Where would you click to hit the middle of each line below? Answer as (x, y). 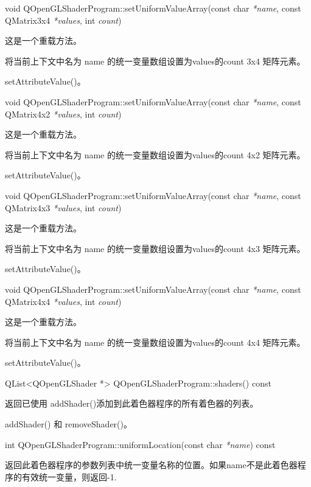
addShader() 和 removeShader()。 (68, 424)
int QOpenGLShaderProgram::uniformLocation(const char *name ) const (140, 444)
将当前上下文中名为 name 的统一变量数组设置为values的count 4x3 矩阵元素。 (155, 248)
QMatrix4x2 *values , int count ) (63, 114)
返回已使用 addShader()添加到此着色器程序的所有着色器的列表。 (132, 403)
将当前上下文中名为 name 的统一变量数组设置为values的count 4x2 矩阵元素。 (155, 154)
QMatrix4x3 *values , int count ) (63, 207)
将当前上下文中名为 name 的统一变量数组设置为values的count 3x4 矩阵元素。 (155, 61)
